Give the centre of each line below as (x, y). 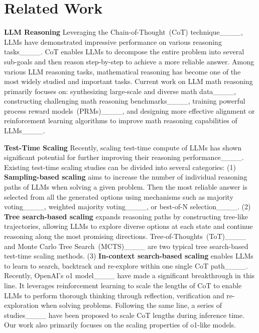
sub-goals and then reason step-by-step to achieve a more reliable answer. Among (129, 61)
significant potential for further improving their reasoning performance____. (124, 157)
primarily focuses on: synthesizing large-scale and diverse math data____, (120, 91)
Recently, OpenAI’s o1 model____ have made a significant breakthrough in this (129, 275)
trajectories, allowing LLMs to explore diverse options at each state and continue (128, 226)
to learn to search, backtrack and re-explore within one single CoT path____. (126, 265)
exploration (21, 305)
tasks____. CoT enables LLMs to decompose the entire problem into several (124, 52)
